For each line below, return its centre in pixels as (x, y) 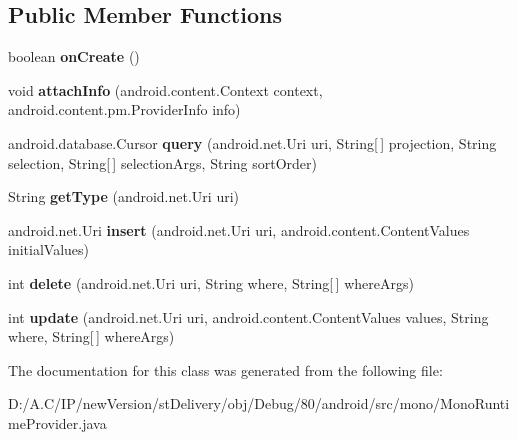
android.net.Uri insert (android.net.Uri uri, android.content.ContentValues (239, 229)
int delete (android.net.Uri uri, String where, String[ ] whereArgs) (211, 282)
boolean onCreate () (74, 56)
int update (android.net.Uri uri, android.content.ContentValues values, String (248, 316)
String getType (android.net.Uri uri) (124, 196)
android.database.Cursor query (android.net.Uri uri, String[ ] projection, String (252, 142)
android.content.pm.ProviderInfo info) (124, 109)
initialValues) (48, 249)
